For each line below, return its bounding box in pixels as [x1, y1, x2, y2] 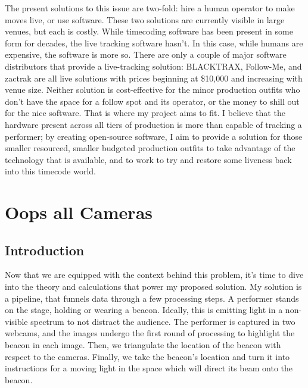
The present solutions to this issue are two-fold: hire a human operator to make [5, 2, 295, 14]
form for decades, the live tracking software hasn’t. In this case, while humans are [5, 36, 303, 49]
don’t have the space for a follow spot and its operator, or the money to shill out [5, 95, 300, 107]
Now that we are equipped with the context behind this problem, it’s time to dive [5, 268, 304, 281]
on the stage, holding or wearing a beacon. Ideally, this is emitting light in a [5, 303, 283, 316]
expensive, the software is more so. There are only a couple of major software [5, 48, 287, 61]
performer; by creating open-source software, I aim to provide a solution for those [5, 130, 303, 142]
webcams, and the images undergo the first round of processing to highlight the [5, 327, 295, 339]
